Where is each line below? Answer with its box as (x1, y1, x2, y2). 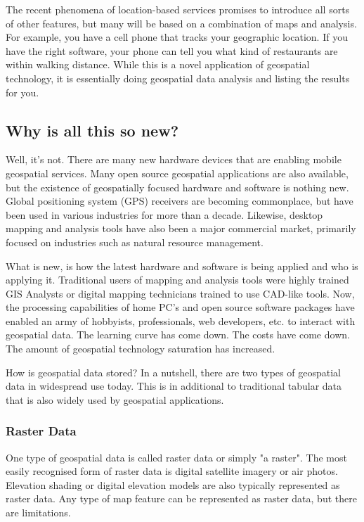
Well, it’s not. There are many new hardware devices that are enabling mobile (6, 152, 342, 167)
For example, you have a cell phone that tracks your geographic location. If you (6, 30, 348, 44)
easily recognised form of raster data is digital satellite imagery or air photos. (6, 464, 338, 478)
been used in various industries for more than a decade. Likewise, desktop (6, 207, 323, 222)
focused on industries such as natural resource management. (6, 234, 264, 249)
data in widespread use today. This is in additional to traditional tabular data (6, 378, 342, 393)
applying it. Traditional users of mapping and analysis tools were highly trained (6, 272, 349, 287)
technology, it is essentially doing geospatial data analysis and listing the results (6, 70, 350, 85)
